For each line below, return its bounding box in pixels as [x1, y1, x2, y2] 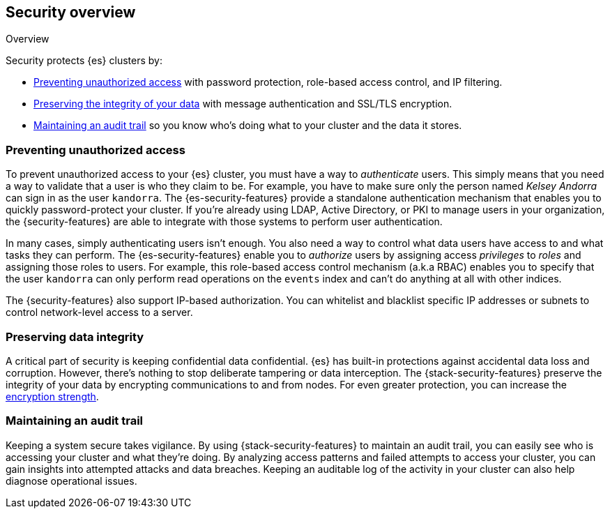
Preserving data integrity [6, 329, 144, 344]
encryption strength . [6, 390, 99, 402]
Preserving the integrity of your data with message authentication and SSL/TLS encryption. [33, 98, 452, 110]
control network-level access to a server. [6, 306, 193, 319]
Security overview [6, 3, 136, 21]
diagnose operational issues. [6, 474, 137, 487]
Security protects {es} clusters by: [6, 54, 162, 67]
